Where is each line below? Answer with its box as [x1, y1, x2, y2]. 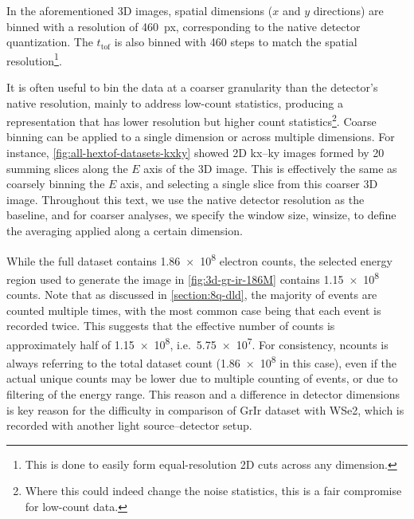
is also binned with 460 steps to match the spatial [114, 33, 357, 50]
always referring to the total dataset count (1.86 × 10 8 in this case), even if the [6, 352, 397, 371]
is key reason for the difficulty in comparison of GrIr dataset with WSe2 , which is [6, 401, 404, 418]
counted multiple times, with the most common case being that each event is [6, 301, 381, 318]
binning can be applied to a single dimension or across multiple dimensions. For [6, 128, 395, 145]
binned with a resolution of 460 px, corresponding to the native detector [6, 18, 361, 34]
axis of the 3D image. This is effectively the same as [143, 159, 397, 176]
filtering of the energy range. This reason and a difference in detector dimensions [6, 386, 400, 402]
